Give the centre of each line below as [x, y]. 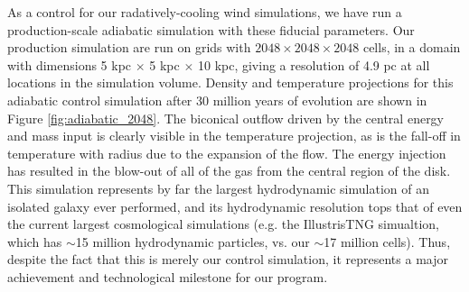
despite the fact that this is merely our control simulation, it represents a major [228, 259]
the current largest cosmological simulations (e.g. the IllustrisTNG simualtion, [223, 224]
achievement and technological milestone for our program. [168, 276]
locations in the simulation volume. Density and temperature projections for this [230, 82]
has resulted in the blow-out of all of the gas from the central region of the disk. [229, 171]
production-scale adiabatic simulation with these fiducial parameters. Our [211, 29]
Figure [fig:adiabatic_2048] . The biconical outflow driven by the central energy [226, 118]
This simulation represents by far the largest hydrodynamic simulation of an [218, 188]
